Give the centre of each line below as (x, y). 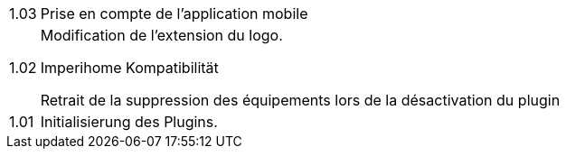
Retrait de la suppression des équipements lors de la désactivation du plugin (300, 100)
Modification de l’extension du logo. (161, 35)
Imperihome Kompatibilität (129, 68)
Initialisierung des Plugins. (129, 122)
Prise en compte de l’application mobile (174, 14)
